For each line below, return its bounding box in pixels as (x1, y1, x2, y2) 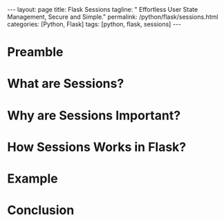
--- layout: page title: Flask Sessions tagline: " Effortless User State (7, 6, 198, 13)
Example (7, 171, 58, 186)
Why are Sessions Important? (7, 107, 181, 123)
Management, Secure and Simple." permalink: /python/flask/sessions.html (7, 12, 218, 21)
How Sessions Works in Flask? (7, 139, 187, 155)
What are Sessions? (7, 76, 124, 91)
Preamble (7, 44, 64, 60)
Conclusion (7, 203, 75, 219)
